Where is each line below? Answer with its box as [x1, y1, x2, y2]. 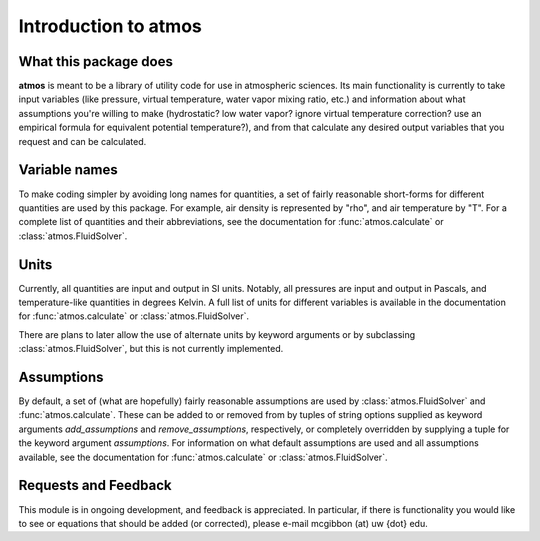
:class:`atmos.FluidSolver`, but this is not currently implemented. [18, 343, 284, 355]
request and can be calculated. [18, 135, 147, 147]
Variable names [18, 161, 119, 179]
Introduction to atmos [18, 15, 202, 37]
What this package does [18, 53, 174, 70]
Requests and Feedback [18, 477, 172, 494]
